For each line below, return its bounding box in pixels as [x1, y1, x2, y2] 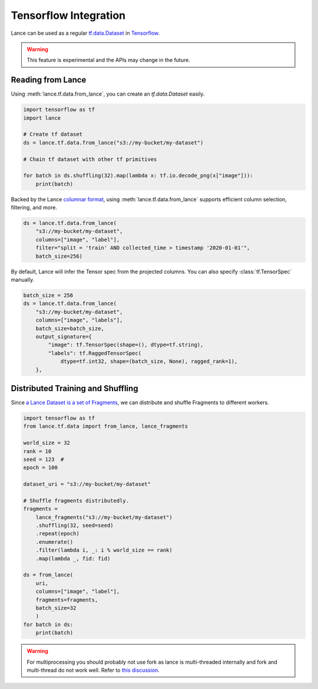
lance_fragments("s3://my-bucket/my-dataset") [35, 514, 173, 520]
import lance [23, 114, 61, 121]
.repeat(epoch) [35, 530, 79, 537]
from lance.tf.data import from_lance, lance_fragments [23, 423, 188, 430]
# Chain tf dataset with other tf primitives [23, 156, 157, 162]
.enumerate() [35, 539, 74, 545]
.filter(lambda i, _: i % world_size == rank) [35, 547, 173, 554]
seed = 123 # [23, 456, 64, 462]
